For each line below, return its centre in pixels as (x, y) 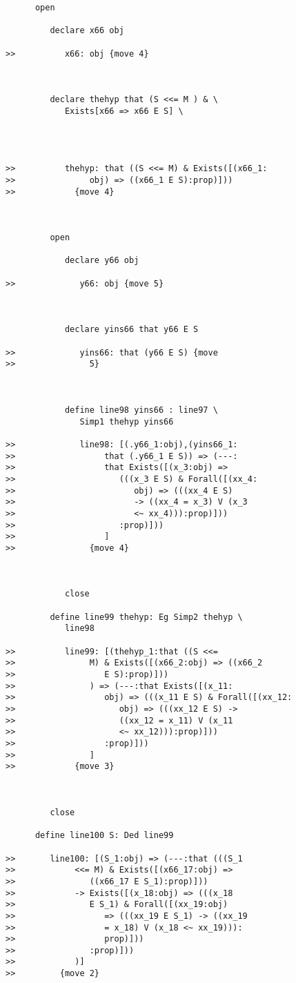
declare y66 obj (102, 261)
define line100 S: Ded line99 (104, 836)
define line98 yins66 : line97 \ (141, 410)
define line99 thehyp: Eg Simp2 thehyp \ (146, 617)
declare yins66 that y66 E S (131, 330)
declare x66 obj (87, 31)
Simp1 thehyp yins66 (127, 421)
